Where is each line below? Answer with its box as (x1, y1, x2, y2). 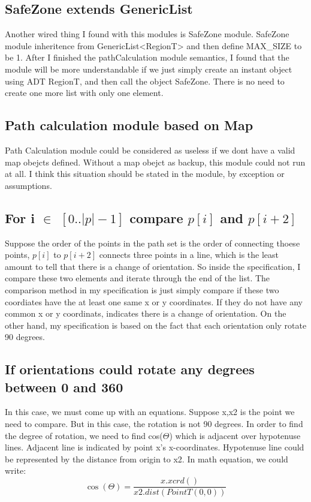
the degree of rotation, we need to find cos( (5, 429, 163, 441)
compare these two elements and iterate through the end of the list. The (5, 272, 270, 284)
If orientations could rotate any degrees (5, 360, 255, 378)
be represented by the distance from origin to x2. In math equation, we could (5, 452, 288, 465)
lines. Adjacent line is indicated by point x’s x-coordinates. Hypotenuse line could (5, 441, 304, 453)
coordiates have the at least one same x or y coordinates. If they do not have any (5, 295, 303, 308)
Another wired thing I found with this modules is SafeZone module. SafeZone (5, 28, 289, 40)
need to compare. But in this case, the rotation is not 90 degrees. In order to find (5, 417, 303, 430)
